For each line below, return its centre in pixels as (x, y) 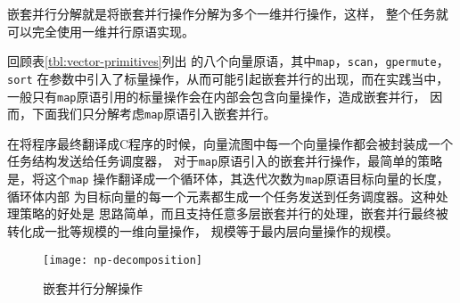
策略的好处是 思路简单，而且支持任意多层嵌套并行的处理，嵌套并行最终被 (234, 213)
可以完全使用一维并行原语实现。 (101, 31)
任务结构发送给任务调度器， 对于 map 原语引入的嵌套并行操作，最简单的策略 (225, 161)
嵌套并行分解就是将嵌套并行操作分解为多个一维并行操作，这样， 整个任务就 (228, 13)
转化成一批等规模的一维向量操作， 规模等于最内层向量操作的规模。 (203, 230)
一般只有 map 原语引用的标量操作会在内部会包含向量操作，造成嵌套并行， (217, 96)
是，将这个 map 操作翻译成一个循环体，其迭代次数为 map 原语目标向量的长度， (228, 179)
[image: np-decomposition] (123, 260)
